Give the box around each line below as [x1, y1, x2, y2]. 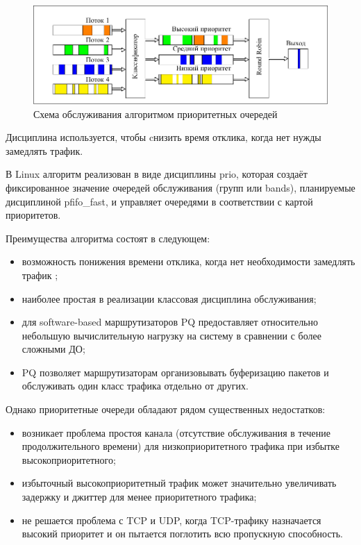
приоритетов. [6, 208, 61, 222]
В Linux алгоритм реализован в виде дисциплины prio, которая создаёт [6, 167, 308, 181]
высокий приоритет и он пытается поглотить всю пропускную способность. [22, 526, 344, 541]
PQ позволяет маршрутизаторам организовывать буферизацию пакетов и [22, 364, 329, 379]
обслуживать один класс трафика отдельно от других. [22, 378, 249, 393]
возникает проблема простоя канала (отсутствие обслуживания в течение [22, 425, 330, 439]
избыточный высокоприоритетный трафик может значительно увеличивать [22, 476, 337, 490]
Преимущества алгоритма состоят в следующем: [6, 230, 210, 245]
